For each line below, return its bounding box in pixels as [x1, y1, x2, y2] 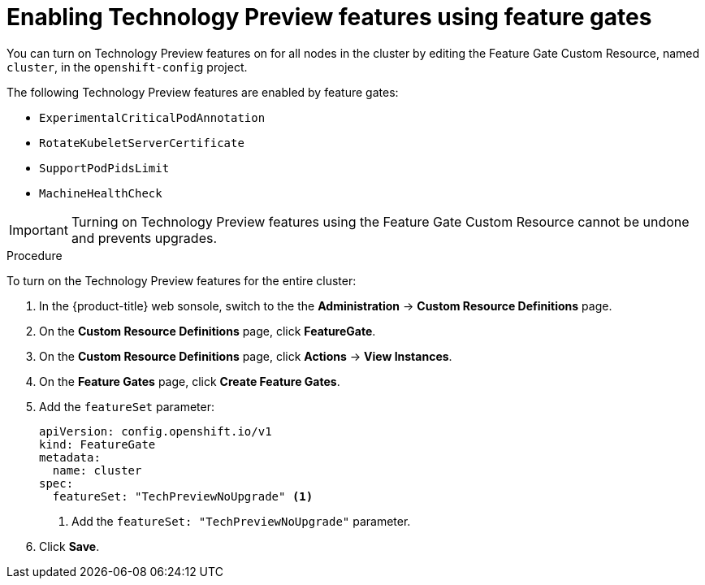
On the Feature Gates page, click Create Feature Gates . [39, 374, 340, 388]
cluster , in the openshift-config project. [6, 59, 248, 74]
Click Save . [39, 539, 100, 553]
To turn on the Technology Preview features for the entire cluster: [6, 273, 357, 288]
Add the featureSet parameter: [39, 399, 214, 414]
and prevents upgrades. [71, 229, 218, 246]
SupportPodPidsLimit [39, 161, 170, 175]
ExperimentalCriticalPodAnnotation [39, 110, 266, 124]
